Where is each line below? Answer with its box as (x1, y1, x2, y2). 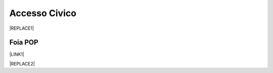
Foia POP (9, 38, 38, 47)
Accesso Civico (9, 8, 77, 19)
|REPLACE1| (9, 25, 34, 31)
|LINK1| (9, 51, 25, 57)
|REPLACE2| (9, 60, 35, 66)
